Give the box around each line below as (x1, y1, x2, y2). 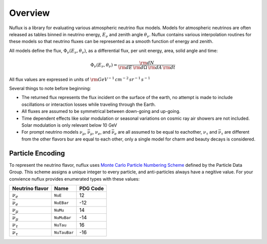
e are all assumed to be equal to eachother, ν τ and (114, 129, 218, 136)
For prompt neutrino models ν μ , (21, 129, 87, 136)
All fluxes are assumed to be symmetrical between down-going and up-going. (21, 108, 180, 114)
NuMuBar (54, 215, 72, 220)
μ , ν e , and (89, 129, 111, 136)
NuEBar (54, 200, 69, 205)
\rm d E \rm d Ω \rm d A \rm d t (118, 64, 176, 70)
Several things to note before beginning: (9, 86, 91, 92)
